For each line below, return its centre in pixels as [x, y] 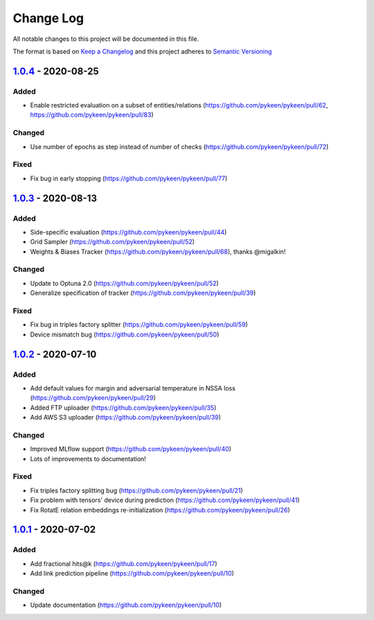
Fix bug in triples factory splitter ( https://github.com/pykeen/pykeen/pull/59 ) [139, 325]
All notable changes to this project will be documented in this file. [106, 39]
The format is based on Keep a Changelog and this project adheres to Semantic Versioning [142, 51]
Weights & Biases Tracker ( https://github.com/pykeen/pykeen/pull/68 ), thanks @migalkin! [158, 251]
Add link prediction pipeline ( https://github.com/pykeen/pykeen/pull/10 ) [132, 574]
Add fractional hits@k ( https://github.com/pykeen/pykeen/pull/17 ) [124, 563]
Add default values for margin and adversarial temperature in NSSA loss [133, 388]
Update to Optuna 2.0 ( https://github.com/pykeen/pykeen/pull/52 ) [125, 283]
